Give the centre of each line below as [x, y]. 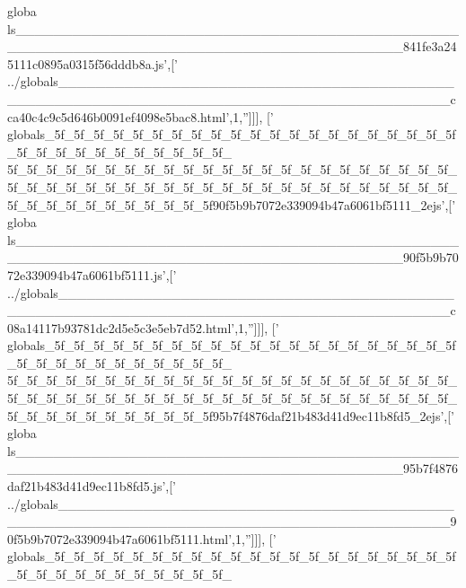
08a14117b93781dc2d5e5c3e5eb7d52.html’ [121, 327]
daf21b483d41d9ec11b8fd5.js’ [87, 486]
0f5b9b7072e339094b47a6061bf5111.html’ [120, 538]
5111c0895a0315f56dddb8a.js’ [88, 63]
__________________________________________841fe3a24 [232, 46]
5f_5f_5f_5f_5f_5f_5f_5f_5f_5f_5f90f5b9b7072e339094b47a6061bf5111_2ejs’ [226, 204]
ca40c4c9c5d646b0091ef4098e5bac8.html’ [119, 116]
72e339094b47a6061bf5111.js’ [87, 274]
